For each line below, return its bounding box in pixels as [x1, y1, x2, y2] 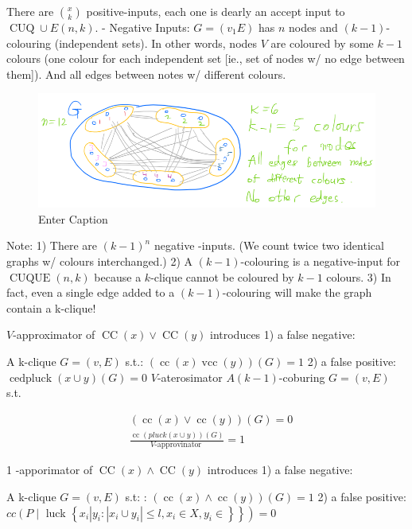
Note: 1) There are [6, 237, 98, 254]
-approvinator [154, 441, 202, 449]
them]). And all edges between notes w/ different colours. [6, 65, 286, 82]
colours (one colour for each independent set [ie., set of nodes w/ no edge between [6, 50, 405, 67]
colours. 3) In [326, 268, 391, 285]
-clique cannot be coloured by [150, 268, 294, 285]
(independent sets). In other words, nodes [54, 34, 258, 51]
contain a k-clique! [6, 299, 96, 316]
